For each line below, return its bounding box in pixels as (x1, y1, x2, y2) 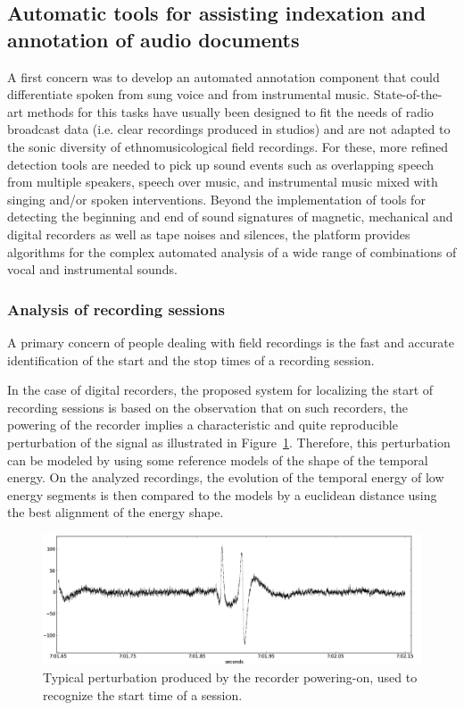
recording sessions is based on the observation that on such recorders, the (7, 397, 408, 416)
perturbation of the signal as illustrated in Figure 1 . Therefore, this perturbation (7, 432, 451, 451)
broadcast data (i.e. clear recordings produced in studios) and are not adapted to (7, 120, 451, 138)
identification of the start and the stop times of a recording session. (7, 350, 375, 369)
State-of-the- (373, 85, 443, 104)
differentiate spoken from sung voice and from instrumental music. (7, 85, 370, 104)
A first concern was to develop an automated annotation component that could (7, 67, 440, 86)
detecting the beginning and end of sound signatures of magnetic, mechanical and (7, 207, 453, 226)
